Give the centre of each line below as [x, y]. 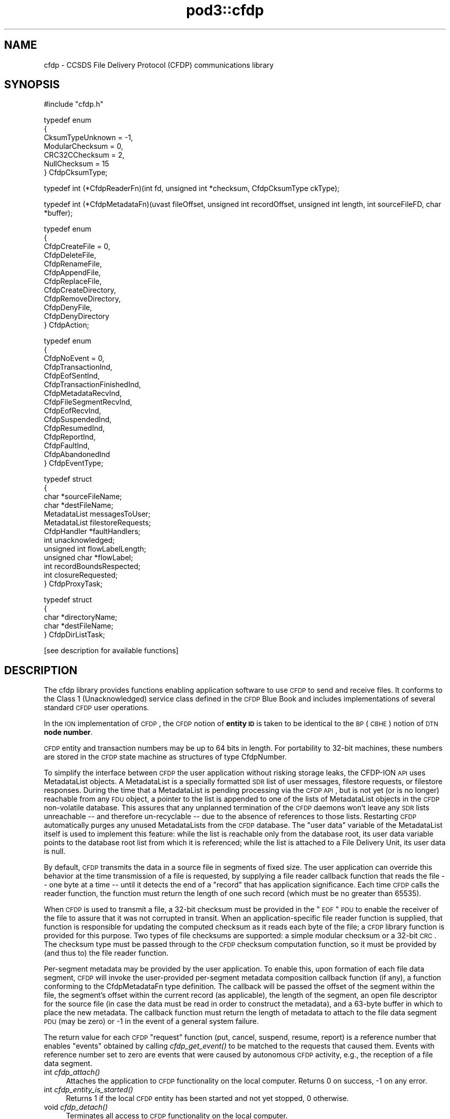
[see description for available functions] [111, 651]
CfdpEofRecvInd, [72, 411]
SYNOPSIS [32, 85]
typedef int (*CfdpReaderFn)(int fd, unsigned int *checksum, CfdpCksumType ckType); [192, 188]
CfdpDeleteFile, [70, 255]
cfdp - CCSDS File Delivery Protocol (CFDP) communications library [159, 65]
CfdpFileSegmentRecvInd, [88, 402]
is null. [55, 851]
